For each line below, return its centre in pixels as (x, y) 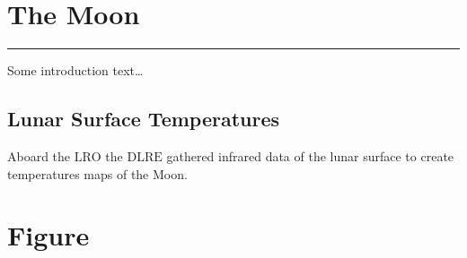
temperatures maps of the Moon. (97, 173)
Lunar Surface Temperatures (144, 119)
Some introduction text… (75, 70)
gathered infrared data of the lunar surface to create (310, 155)
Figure (48, 235)
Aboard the (39, 155)
